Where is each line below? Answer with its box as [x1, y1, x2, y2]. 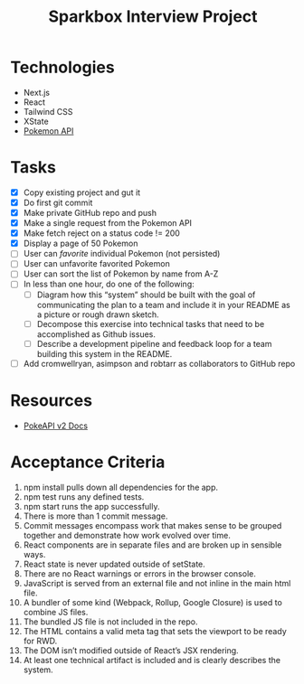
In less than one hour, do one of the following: [23, 278, 195, 290]
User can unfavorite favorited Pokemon [23, 258, 170, 269]
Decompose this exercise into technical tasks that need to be [36, 318, 265, 329]
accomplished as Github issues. [36, 328, 157, 340]
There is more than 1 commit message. [23, 511, 168, 521]
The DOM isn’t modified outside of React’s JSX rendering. [23, 644, 239, 656]
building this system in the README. [36, 348, 173, 359]
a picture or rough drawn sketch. [36, 309, 159, 320]
